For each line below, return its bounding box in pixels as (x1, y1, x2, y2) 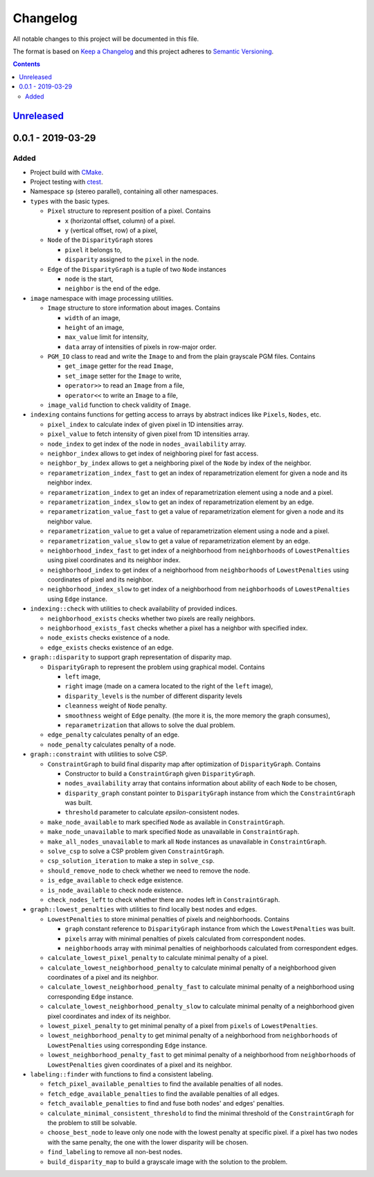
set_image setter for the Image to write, (64, 372, 181, 380)
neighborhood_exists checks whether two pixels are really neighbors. (47, 614, 256, 622)
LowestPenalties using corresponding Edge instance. (47, 1040, 208, 1049)
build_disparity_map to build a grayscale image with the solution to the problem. (47, 1158, 288, 1166)
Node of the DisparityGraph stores (47, 236, 153, 244)
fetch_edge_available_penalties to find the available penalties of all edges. (47, 1089, 280, 1098)
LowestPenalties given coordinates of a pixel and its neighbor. (47, 1061, 233, 1069)
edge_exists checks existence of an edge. (47, 643, 174, 652)
